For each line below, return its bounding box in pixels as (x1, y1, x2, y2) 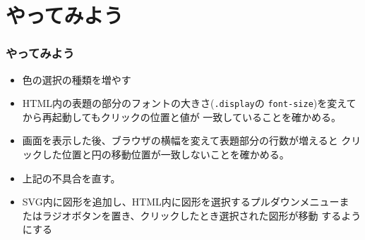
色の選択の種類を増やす (22, 72, 131, 87)
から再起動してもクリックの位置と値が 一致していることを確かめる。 (22, 109, 341, 124)
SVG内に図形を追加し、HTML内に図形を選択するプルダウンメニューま (22, 194, 349, 209)
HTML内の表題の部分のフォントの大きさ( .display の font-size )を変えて (22, 96, 357, 110)
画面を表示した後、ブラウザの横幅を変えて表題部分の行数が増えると (22, 133, 338, 148)
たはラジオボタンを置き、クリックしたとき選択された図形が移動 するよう (22, 208, 361, 222)
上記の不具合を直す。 (22, 170, 121, 185)
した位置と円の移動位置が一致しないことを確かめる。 (42, 147, 289, 162)
